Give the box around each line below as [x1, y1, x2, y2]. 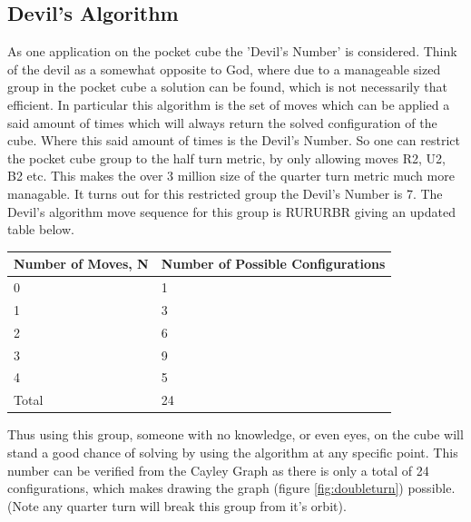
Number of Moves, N [14, 254, 149, 273]
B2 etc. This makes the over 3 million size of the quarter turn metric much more [7, 166, 455, 185]
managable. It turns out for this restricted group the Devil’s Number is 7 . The [7, 183, 443, 202]
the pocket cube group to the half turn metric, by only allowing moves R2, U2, [7, 148, 446, 167]
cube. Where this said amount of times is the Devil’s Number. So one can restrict [7, 131, 460, 150]
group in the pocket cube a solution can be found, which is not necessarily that [7, 77, 447, 96]
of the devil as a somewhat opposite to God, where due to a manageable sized [7, 59, 441, 78]
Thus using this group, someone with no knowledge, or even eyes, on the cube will [7, 425, 464, 444]
